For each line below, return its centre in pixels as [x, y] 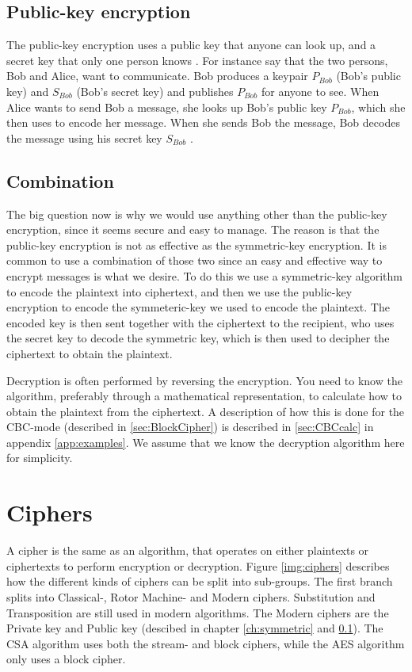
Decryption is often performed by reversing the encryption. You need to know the [204, 380]
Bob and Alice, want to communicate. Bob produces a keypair [157, 76]
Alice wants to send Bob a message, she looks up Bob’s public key [167, 107]
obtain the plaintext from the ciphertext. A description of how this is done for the [206, 411]
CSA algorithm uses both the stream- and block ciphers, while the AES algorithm [206, 643]
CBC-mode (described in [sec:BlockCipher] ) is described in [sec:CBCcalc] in [190, 427]
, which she [378, 107]
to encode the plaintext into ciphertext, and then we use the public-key [179, 291]
